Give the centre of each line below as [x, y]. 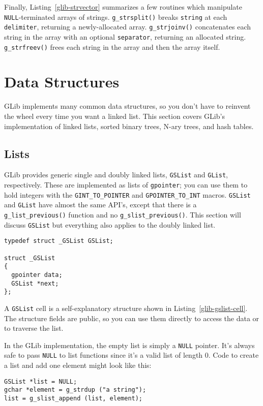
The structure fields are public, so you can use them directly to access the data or [132, 318]
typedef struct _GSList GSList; [59, 241]
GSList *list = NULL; [41, 381]
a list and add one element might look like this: [78, 365]
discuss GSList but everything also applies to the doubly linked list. [110, 224]
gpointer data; [37, 275]
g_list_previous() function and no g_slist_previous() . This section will [123, 214]
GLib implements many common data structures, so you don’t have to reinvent [127, 106]
